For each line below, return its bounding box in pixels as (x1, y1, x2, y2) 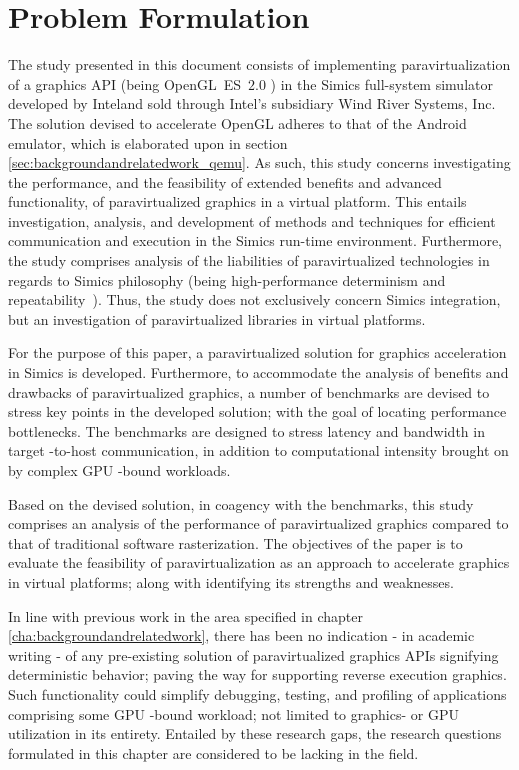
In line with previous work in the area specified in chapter (8, 605, 363, 626)
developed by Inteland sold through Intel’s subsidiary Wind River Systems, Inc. (8, 93, 496, 114)
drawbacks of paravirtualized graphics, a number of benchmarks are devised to (8, 381, 490, 402)
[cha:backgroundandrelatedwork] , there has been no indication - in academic (8, 625, 475, 646)
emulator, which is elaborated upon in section (8, 132, 288, 153)
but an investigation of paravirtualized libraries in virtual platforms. (8, 308, 426, 329)
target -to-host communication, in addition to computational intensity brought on (8, 440, 509, 461)
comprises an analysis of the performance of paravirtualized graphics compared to (8, 513, 509, 534)
